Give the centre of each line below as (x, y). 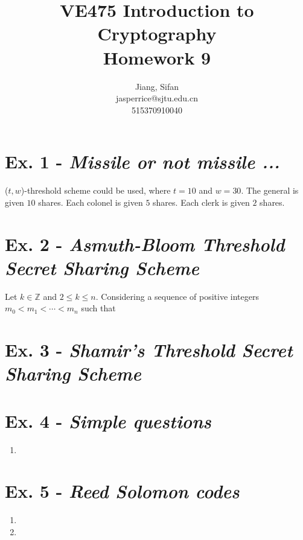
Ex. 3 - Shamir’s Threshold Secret (149, 350)
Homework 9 (157, 57)
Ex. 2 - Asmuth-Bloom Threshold (145, 244)
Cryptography (157, 33)
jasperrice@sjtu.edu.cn (157, 98)
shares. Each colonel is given (91, 202)
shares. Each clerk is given (201, 202)
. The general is (270, 190)
